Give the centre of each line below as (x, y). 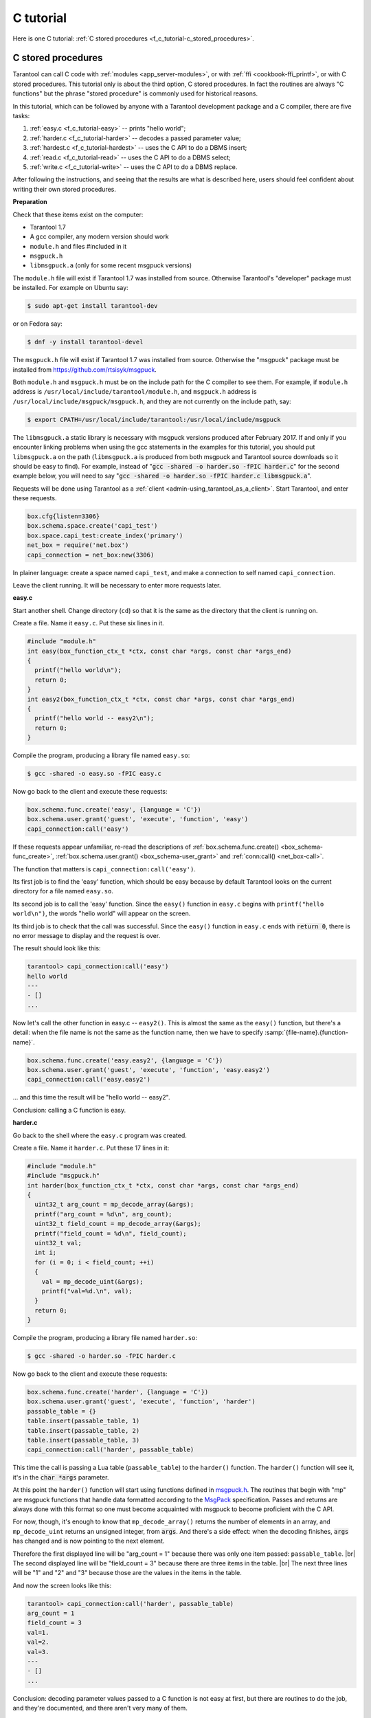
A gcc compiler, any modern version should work (99, 236)
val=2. (38, 1642)
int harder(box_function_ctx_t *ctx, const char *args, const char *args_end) (163, 1185)
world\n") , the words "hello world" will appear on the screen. (102, 913)
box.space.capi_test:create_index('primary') (105, 535)
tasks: (21, 116)
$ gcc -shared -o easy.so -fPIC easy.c (94, 774)
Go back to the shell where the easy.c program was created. (100, 1135)
